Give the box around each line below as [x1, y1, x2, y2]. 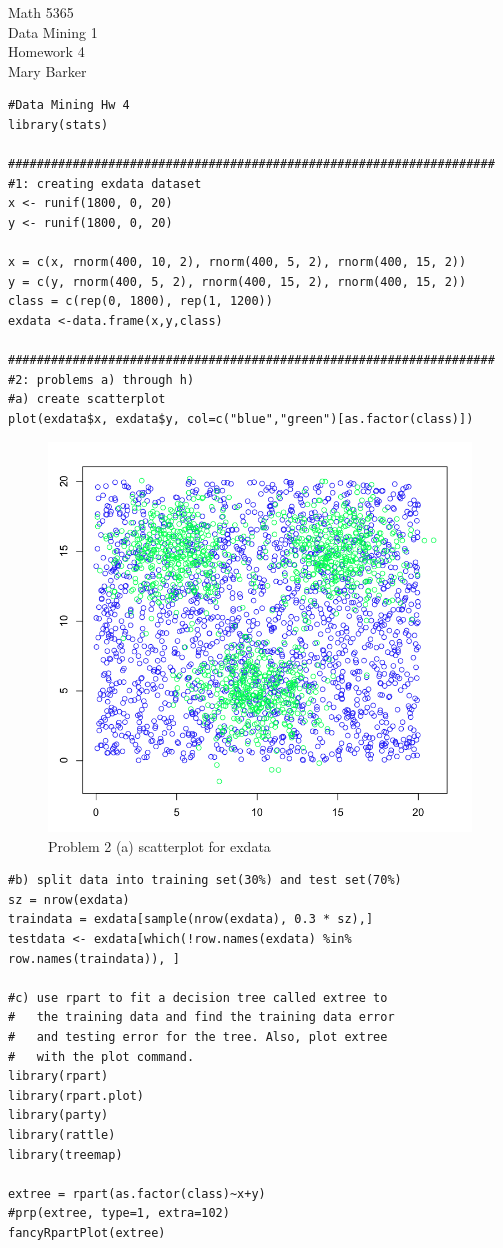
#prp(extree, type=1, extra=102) [8, 1206, 230, 1221]
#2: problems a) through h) [8, 372, 195, 387]
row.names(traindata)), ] [8, 951, 180, 966]
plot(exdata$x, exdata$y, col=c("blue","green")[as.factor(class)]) [8, 411, 474, 426]
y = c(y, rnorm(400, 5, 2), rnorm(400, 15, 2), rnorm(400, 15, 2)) [8, 274, 467, 289]
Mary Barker [8, 60, 87, 81]
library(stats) [8, 117, 109, 132]
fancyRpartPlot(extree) [8, 1225, 166, 1240]
